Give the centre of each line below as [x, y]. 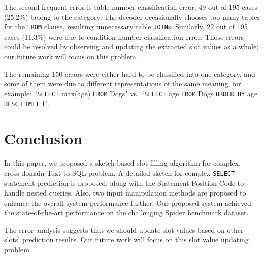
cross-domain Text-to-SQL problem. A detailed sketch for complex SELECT [120, 172]
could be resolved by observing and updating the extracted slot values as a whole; [131, 46]
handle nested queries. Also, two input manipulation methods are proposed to [125, 193]
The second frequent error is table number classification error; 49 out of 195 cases [131, 7]
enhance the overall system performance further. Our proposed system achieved [128, 202]
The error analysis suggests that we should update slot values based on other [124, 229]
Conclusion [43, 138]
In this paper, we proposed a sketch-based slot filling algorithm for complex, [123, 163]
